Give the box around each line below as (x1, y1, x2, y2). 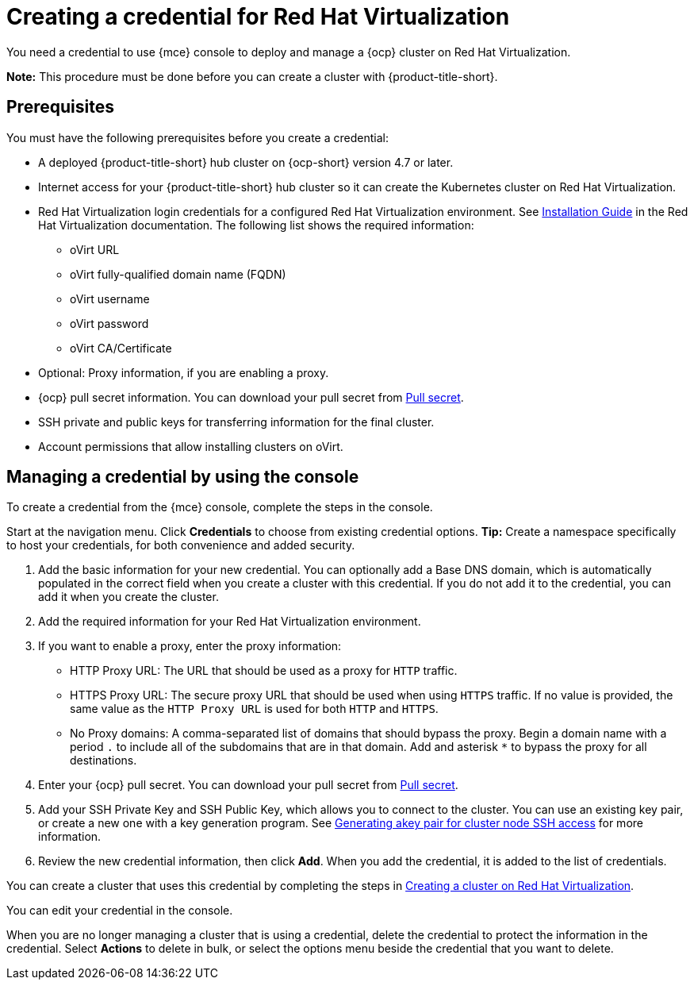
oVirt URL (70, 242, 120, 256)
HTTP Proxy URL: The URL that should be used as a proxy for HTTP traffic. (70, 664, 458, 678)
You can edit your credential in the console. (6, 903, 233, 918)
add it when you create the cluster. (38, 590, 219, 604)
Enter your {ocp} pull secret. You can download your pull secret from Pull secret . (38, 778, 458, 792)
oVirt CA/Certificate (70, 341, 172, 355)
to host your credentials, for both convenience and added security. (6, 538, 355, 553)
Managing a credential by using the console (6, 467, 359, 487)
